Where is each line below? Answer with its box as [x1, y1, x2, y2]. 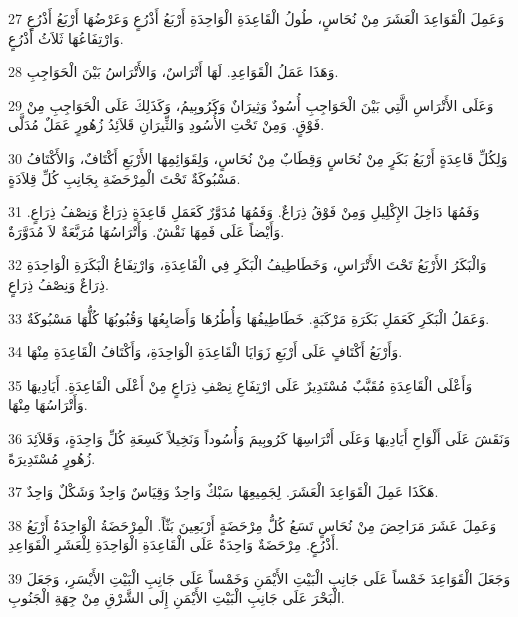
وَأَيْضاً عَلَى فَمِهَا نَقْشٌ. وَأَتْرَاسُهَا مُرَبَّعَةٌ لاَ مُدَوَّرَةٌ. [8, 220, 285, 241]
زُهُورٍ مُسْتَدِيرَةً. [8, 447, 96, 468]
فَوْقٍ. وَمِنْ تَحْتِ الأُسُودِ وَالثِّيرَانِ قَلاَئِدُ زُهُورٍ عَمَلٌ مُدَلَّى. [8, 114, 325, 135]
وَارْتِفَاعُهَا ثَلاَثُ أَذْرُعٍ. [8, 27, 124, 48]
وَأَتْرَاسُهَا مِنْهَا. [8, 394, 88, 415]
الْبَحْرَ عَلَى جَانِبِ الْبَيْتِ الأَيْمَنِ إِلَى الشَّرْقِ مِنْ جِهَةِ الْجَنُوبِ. [8, 587, 345, 608]
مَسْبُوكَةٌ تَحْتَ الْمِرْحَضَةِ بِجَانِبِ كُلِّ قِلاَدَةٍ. [8, 167, 241, 188]
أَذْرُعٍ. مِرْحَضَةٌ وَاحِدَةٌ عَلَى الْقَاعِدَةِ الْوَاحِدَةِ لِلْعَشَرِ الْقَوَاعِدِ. [8, 534, 339, 555]
